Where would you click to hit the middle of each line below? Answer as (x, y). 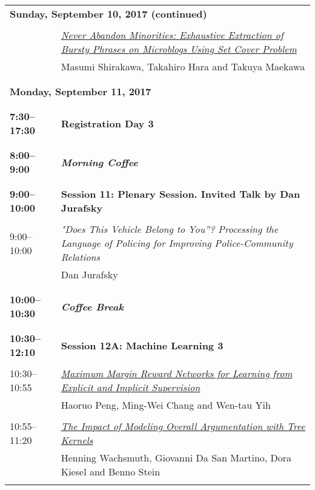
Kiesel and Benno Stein (111, 472)
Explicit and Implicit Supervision (131, 387)
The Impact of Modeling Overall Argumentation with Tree (183, 426)
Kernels (77, 440)
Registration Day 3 (107, 123)
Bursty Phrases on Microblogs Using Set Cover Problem (179, 49)
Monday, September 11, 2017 (81, 91)
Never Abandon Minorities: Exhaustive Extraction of (172, 35)
